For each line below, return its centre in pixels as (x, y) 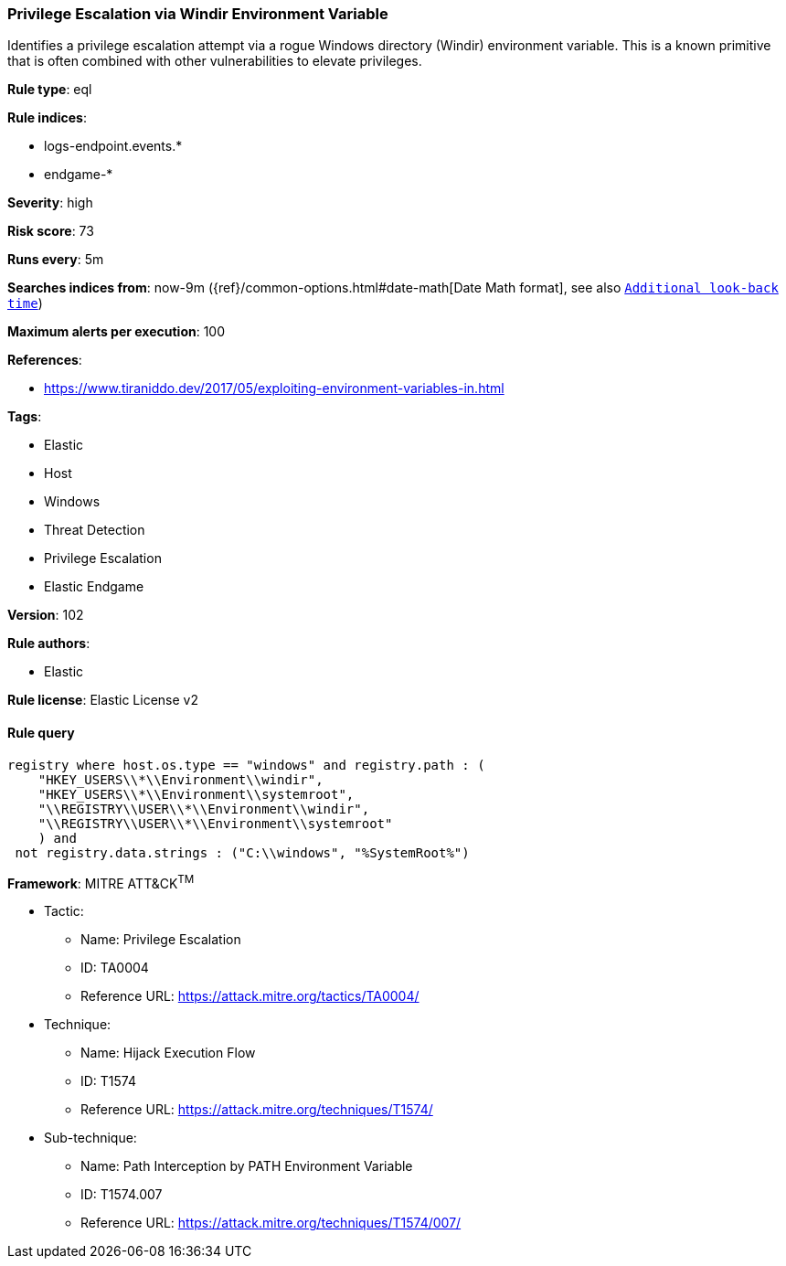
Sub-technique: (90, 1138)
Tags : (25, 417)
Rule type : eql (50, 90)
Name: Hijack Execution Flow (168, 1053)
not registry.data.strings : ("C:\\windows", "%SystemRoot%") (242, 852)
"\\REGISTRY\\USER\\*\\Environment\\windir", (204, 809)
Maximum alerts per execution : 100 (117, 332)
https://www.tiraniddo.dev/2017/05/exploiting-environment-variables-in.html (274, 388)
